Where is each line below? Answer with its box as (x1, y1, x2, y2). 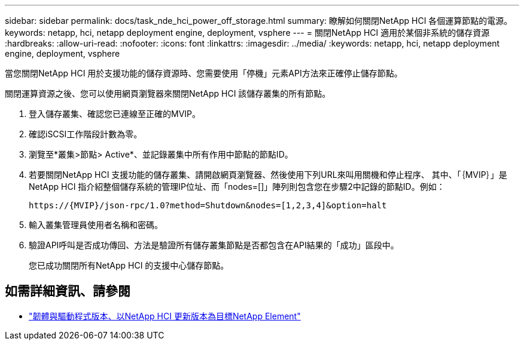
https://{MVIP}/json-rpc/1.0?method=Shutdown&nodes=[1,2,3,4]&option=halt (29, 201, 387, 210)
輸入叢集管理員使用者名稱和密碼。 (29, 220, 163, 230)
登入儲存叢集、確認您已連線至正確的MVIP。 (29, 109, 201, 119)
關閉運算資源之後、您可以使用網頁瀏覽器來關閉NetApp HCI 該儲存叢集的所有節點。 (5, 88, 331, 98)
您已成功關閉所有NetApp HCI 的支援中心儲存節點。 (29, 260, 229, 270)
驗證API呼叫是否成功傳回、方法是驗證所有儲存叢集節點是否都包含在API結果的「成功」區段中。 (29, 240, 399, 250)
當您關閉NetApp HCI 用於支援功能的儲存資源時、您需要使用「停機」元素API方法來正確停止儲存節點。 (5, 68, 403, 78)
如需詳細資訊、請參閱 (5, 284, 130, 299)
